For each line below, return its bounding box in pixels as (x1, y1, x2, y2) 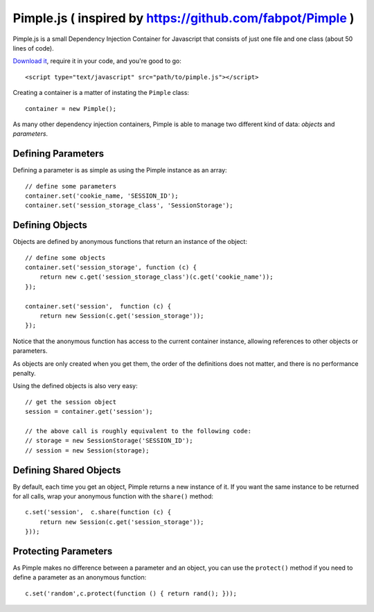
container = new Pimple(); (25, 105, 117, 112)
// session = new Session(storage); (25, 446, 150, 454)
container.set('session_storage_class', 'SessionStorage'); (25, 202, 233, 209)
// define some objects (25, 254, 106, 261)
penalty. (12, 369, 36, 377)
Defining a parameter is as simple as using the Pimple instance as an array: (12, 166, 228, 175)
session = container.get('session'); (25, 408, 154, 416)
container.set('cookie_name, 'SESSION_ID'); (25, 191, 179, 200)
